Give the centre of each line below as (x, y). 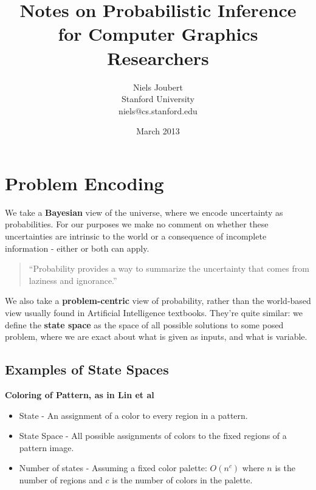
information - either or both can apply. (77, 248)
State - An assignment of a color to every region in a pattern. (133, 415)
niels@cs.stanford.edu (158, 110)
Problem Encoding (84, 183)
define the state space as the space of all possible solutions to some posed (144, 324)
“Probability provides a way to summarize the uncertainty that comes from (169, 268)
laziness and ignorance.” (73, 280)
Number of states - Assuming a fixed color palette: (113, 468)
